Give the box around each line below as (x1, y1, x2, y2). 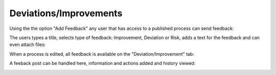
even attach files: (9, 42, 46, 48)
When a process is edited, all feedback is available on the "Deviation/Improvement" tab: (9, 51, 194, 57)
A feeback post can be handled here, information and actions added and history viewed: (9, 60, 196, 66)
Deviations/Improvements (9, 8, 123, 19)
